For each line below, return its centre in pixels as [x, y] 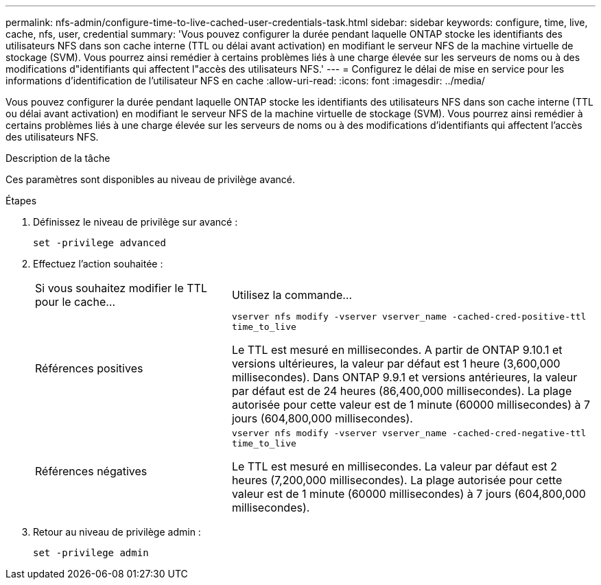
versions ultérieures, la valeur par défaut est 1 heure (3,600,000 [396, 363]
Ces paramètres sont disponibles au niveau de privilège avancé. [150, 179]
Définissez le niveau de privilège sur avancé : [135, 222]
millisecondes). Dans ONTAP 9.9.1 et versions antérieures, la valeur [404, 377]
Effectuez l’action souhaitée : [98, 264]
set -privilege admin [91, 553]
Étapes [21, 201]
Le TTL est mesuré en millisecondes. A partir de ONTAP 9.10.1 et [397, 350]
